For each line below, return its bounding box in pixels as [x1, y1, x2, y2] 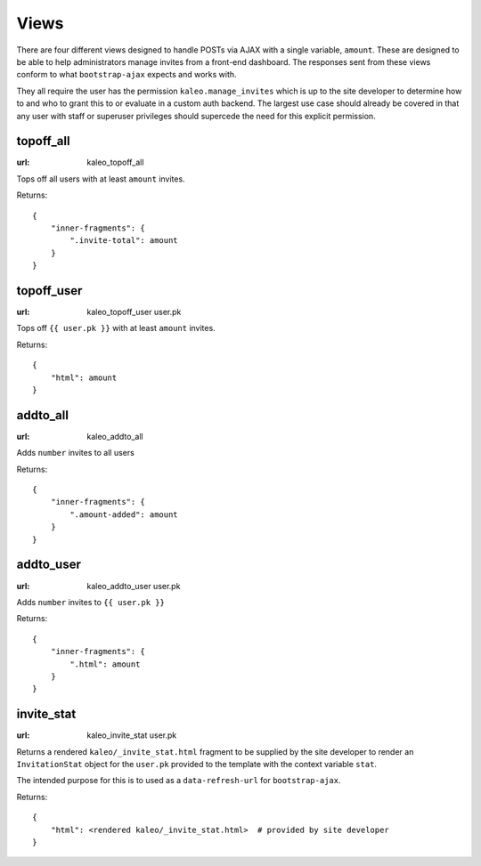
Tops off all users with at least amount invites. [16, 174, 186, 184]
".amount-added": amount [69, 509, 178, 520]
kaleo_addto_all [86, 431, 143, 441]
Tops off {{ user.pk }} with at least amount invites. [16, 323, 216, 334]
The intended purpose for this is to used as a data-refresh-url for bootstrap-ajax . [16, 775, 341, 786]
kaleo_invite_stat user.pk [86, 730, 177, 741]
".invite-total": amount [69, 236, 178, 246]
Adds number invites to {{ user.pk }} [16, 596, 165, 607]
